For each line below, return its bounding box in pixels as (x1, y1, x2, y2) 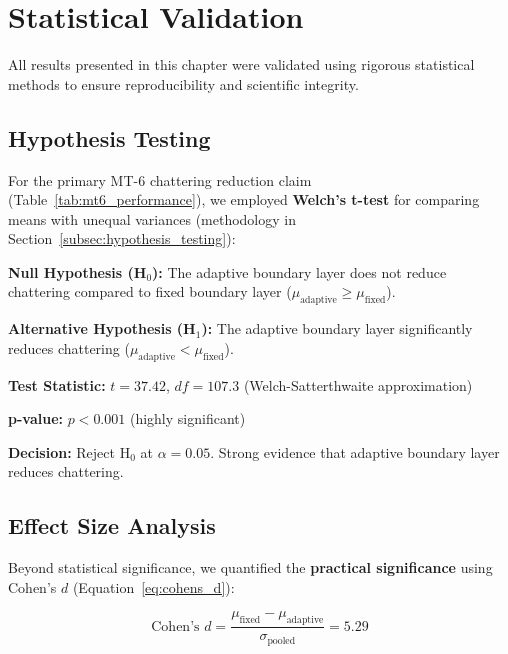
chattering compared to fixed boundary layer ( (8, 281, 292, 302)
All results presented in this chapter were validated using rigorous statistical (8, 54, 475, 75)
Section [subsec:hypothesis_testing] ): (8, 228, 236, 249)
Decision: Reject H (8, 441, 131, 462)
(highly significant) (129, 408, 246, 429)
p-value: (8, 408, 63, 429)
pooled (267, 635, 296, 646)
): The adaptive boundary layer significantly (201, 318, 473, 339)
